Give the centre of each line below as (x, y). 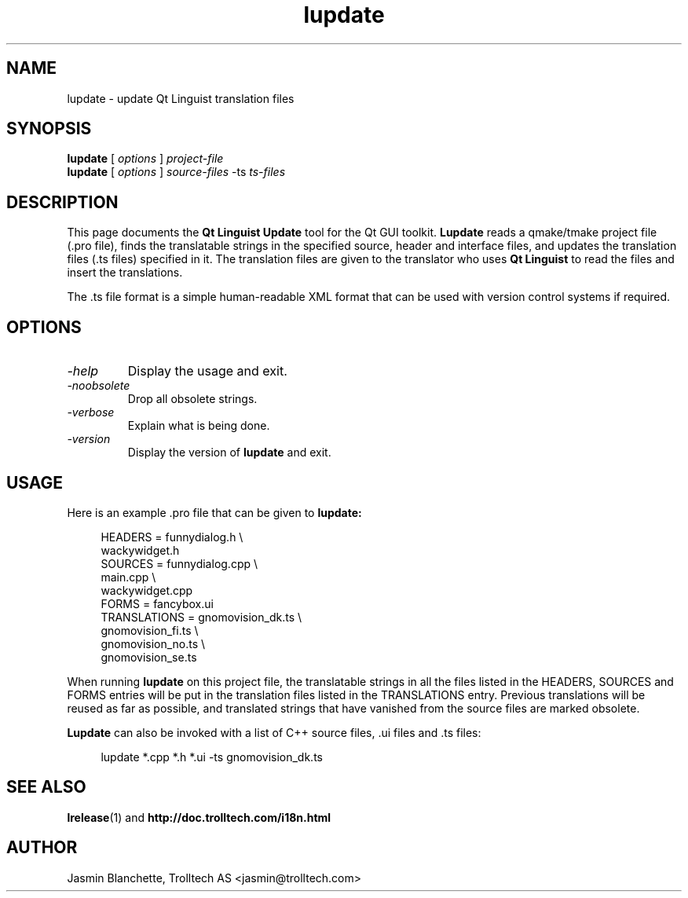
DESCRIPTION (62, 202)
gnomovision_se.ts (149, 657)
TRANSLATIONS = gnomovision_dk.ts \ (201, 617)
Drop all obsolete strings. (192, 399)
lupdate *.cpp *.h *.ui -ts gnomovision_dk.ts (212, 757)
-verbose (91, 412)
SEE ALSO (46, 787)
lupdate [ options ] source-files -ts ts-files (176, 172)
